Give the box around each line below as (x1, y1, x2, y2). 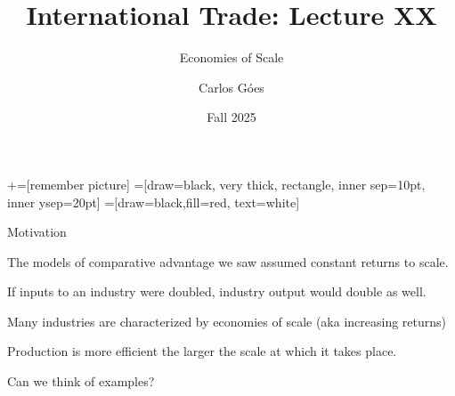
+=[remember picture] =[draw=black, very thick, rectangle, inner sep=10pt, (7, 174, 426, 193)
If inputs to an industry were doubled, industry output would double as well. (7, 282, 427, 301)
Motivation (7, 222, 67, 241)
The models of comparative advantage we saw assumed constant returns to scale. (7, 252, 449, 271)
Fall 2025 (207, 108, 256, 126)
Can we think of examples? (7, 372, 155, 391)
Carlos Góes (199, 77, 264, 96)
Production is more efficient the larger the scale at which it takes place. (7, 342, 397, 360)
